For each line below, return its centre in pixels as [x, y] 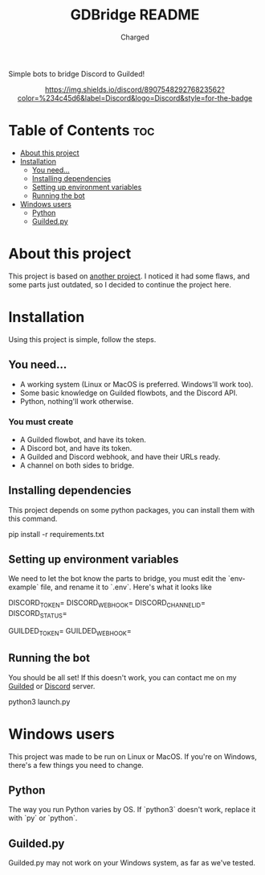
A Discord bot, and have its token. [76, 448]
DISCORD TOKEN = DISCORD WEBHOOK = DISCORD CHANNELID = [107, 604]
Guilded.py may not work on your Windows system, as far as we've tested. [132, 863]
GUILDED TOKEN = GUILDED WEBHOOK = [70, 632]
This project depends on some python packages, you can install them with [132, 510]
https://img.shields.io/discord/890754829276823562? [135, 89]
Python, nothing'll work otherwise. [77, 401]
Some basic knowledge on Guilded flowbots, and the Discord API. [129, 393]
